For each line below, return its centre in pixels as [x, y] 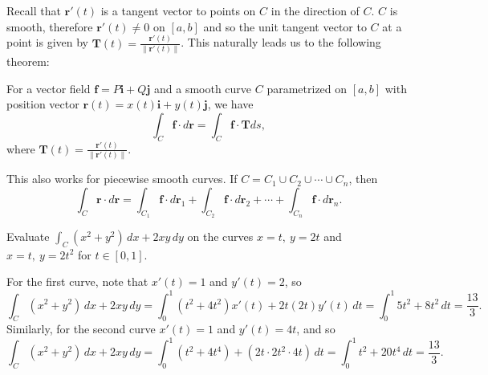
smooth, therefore [50, 26]
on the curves [220, 236]
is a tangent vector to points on [178, 10]
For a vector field [49, 88]
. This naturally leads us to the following [281, 42]
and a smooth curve [203, 88]
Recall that [34, 10]
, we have [230, 104]
